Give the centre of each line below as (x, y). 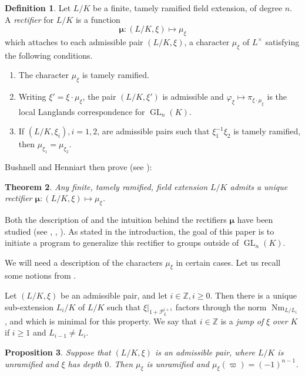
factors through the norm (221, 306)
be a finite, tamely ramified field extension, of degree (187, 8)
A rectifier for (29, 19)
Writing (32, 96)
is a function (98, 19)
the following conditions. (49, 55)
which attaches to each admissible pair (74, 41)
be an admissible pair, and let (114, 295)
